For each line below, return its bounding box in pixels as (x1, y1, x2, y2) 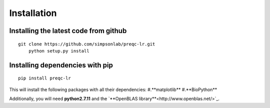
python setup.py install (28, 48, 89, 53)
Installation (9, 7, 57, 18)
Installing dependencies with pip (9, 60, 113, 69)
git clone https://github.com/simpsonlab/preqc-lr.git (18, 41, 155, 47)
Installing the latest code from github (9, 26, 127, 35)
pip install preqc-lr (18, 75, 71, 81)
